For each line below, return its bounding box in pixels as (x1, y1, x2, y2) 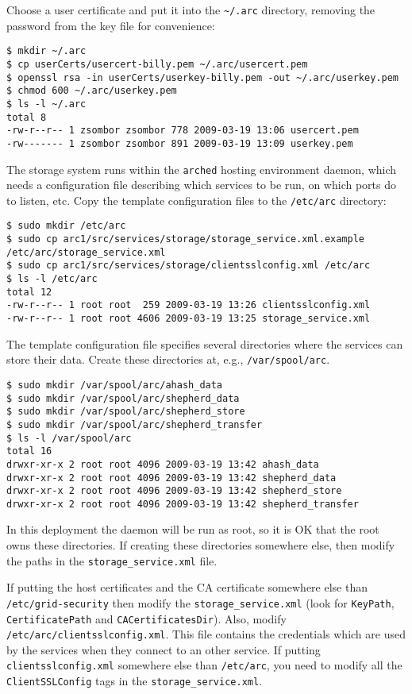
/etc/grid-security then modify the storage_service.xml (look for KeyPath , (6, 594, 395, 611)
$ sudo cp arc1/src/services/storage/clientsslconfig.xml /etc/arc (6, 260, 371, 272)
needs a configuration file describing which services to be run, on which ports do (6, 176, 396, 193)
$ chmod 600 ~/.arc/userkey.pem (6, 85, 177, 97)
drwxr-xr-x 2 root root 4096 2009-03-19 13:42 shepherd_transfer (6, 498, 359, 510)
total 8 (6, 111, 47, 123)
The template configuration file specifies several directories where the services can (6, 335, 403, 352)
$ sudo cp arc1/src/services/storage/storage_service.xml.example (6, 233, 365, 245)
